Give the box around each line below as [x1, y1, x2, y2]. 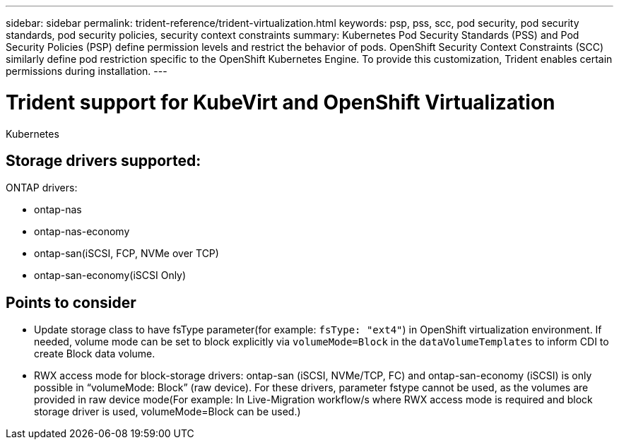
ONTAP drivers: [6, 182, 78, 194]
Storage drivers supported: [6, 151, 201, 170]
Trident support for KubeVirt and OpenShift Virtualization [6, 90, 555, 114]
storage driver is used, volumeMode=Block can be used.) [34, 405, 301, 418]
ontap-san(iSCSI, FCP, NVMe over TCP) [34, 247, 219, 260]
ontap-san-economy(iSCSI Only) [34, 269, 187, 282]
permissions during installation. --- [6, 65, 167, 77]
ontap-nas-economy [34, 225, 130, 238]
